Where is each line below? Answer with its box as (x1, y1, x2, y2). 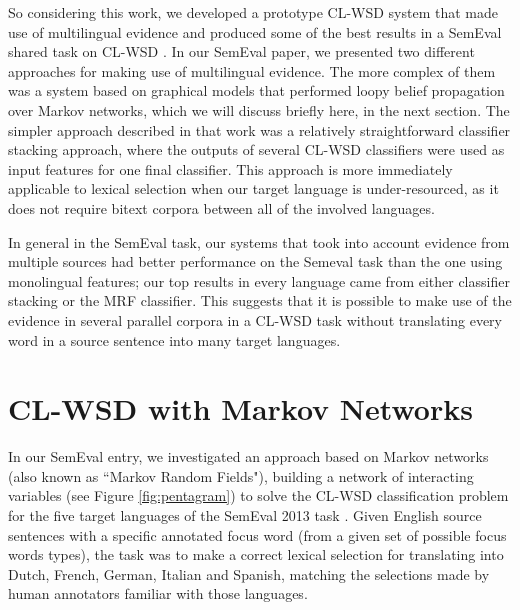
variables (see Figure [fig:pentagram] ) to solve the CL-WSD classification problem (8, 485, 509, 506)
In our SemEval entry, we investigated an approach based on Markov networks (8, 446, 489, 467)
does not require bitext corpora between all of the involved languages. (8, 197, 435, 218)
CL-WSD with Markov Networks (8, 388, 473, 429)
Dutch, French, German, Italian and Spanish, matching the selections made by (8, 563, 490, 584)
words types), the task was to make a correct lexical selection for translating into (8, 544, 504, 565)
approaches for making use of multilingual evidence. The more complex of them (8, 60, 496, 81)
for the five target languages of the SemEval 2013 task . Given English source (8, 505, 482, 525)
